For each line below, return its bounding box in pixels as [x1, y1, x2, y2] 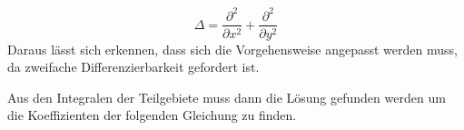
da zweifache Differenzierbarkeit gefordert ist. [7, 57, 260, 76]
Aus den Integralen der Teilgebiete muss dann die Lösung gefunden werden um [7, 87, 446, 106]
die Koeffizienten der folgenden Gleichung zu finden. [7, 105, 297, 125]
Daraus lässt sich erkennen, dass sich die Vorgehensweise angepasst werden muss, [7, 39, 458, 58]
